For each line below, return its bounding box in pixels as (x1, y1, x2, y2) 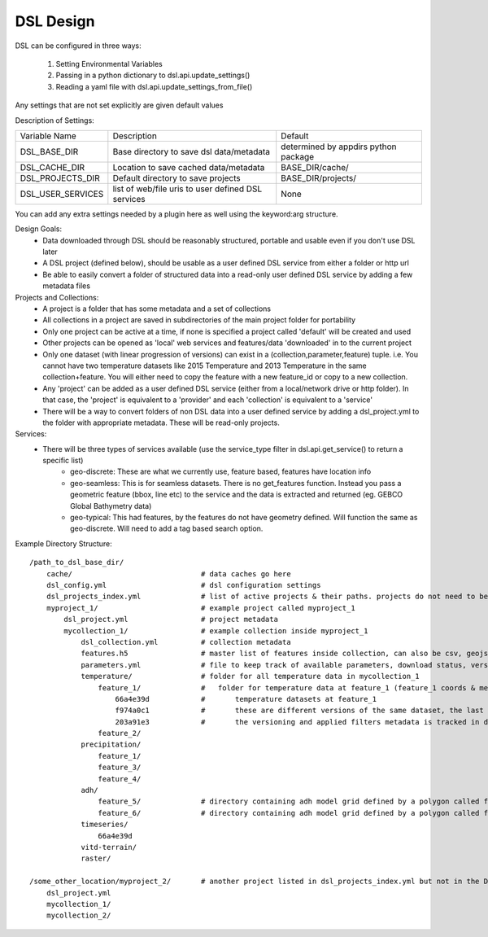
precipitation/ (81, 740, 142, 749)
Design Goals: (15, 224, 63, 234)
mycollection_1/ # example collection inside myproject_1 (63, 626, 368, 635)
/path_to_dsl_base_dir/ (29, 558, 124, 567)
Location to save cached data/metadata (112, 161, 265, 173)
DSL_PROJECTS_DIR (20, 172, 101, 183)
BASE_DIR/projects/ (281, 172, 357, 183)
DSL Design (15, 12, 95, 30)
